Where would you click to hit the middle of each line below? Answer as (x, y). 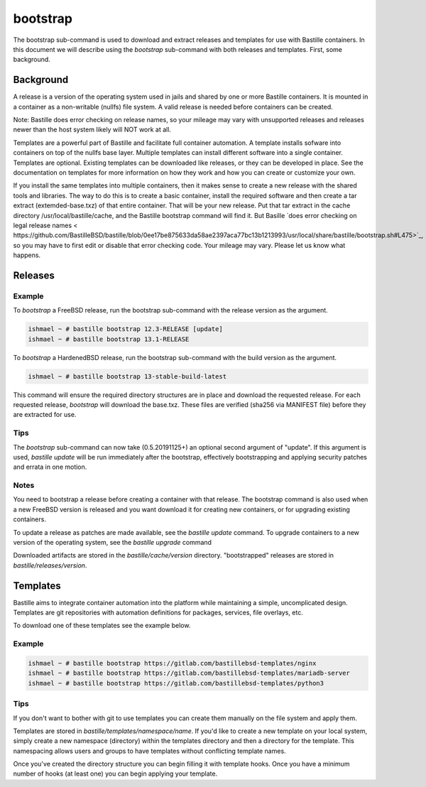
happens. (27, 255)
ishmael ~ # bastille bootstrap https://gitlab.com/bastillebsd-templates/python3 (176, 683)
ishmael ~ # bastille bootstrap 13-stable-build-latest (127, 376)
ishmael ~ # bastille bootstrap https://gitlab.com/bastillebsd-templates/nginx (172, 663)
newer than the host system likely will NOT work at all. (92, 130)
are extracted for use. (45, 415)
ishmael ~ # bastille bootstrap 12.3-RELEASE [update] (125, 329)
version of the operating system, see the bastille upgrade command (113, 542)
